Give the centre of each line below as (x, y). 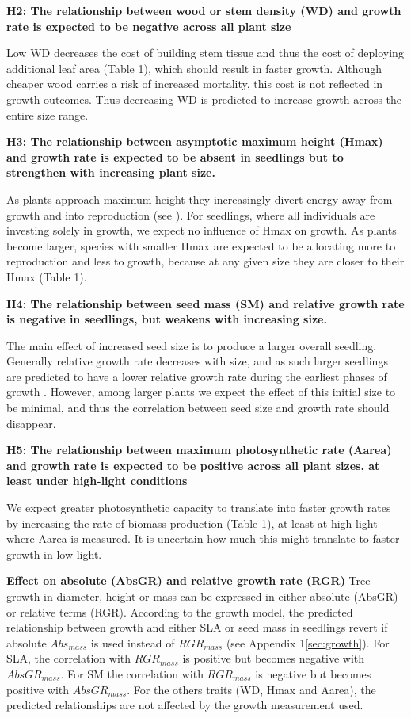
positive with (38, 689)
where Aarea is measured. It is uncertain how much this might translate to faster (203, 538)
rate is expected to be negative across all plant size (149, 26)
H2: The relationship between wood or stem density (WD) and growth (204, 10)
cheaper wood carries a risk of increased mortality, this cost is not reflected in (195, 84)
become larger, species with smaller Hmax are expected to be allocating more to (201, 245)
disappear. (31, 423)
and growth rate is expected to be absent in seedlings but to (175, 157)
